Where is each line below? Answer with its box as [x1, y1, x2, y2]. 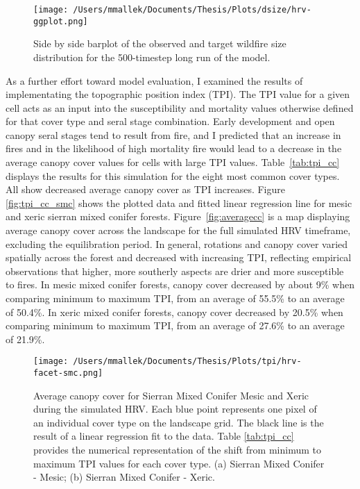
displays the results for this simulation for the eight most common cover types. [6, 168, 340, 183]
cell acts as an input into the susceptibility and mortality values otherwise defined [6, 100, 354, 115]
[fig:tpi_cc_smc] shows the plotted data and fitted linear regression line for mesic [6, 195, 352, 210]
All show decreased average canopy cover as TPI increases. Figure [6, 182, 286, 197]
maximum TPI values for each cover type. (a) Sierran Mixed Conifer [33, 456, 325, 470]
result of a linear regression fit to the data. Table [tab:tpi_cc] [33, 429, 294, 443]
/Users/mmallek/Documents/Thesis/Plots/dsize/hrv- [73, 5, 311, 15]
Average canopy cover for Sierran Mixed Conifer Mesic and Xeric [33, 388, 309, 402]
